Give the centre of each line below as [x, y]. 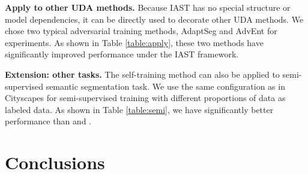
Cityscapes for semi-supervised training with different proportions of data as [145, 98]
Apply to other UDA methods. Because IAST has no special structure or [148, 7]
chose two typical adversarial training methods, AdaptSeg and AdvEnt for [141, 31]
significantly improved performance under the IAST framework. [122, 54]
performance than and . [48, 121]
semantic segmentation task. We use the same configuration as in [165, 86]
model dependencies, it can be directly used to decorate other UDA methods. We [154, 19]
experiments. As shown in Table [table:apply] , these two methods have [134, 42]
